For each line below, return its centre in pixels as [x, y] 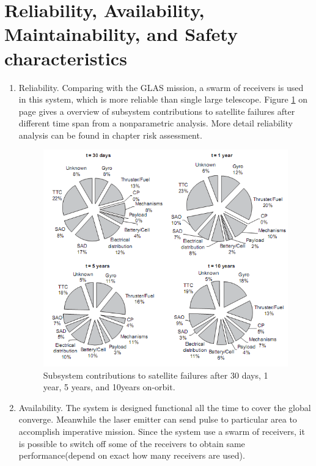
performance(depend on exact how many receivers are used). [132, 455]
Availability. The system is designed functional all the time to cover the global [165, 407]
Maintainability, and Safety [121, 34]
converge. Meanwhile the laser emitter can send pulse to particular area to [158, 419]
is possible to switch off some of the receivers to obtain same [132, 443]
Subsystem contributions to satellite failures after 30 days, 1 [156, 375]
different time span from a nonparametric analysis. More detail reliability [156, 123]
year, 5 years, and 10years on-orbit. [109, 387]
